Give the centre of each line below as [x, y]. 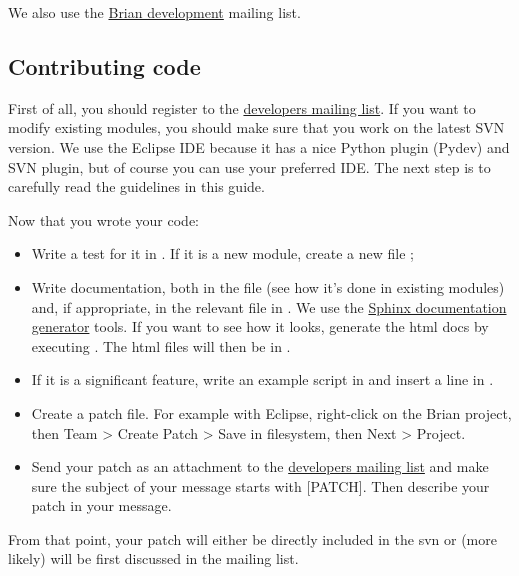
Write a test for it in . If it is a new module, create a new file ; [222, 253]
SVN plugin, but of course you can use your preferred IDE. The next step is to [249, 166]
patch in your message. [101, 505]
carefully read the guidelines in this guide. [136, 186]
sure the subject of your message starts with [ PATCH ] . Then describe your [260, 485]
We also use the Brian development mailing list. [154, 12]
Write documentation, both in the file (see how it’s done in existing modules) [268, 286]
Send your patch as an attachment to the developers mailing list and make [260, 466]
